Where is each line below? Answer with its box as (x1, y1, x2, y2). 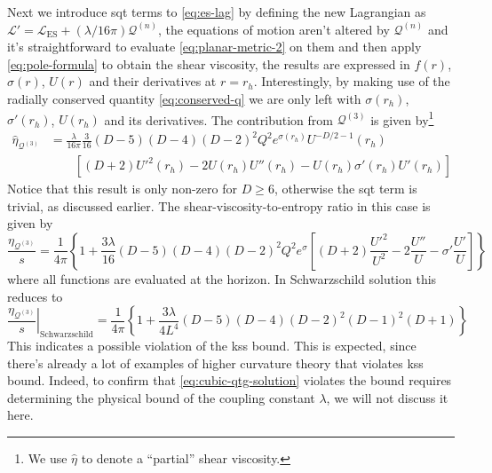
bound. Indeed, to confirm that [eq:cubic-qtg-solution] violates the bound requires (7, 371, 452, 390)
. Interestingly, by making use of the (253, 72, 450, 91)
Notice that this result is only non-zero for (7, 179, 237, 198)
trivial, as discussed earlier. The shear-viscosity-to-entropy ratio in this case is (7, 196, 431, 215)
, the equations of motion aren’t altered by (158, 20, 390, 38)
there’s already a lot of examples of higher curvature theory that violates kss (7, 353, 424, 372)
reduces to (7, 287, 63, 305)
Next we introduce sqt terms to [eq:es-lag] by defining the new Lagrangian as (7, 3, 426, 20)
